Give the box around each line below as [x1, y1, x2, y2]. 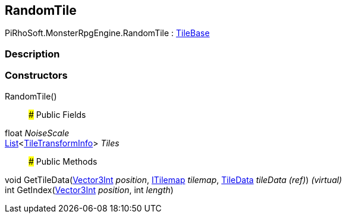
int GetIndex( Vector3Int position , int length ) [5, 184, 174, 195]
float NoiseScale [5, 127, 70, 138]
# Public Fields [29, 109, 86, 120]
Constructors [5, 69, 68, 82]
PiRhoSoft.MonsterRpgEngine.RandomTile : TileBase [5, 28, 210, 39]
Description [5, 47, 60, 60]
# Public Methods [29, 156, 97, 166]
